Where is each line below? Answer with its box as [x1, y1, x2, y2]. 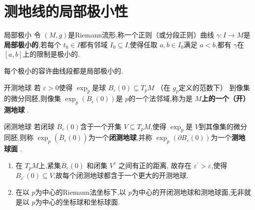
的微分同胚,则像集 [4, 93, 61, 104]
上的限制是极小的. [23, 49, 80, 59]
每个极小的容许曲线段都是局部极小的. [4, 65, 123, 75]
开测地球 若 [4, 82, 41, 92]
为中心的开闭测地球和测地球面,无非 [131, 186, 244, 197]
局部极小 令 [4, 30, 41, 40]
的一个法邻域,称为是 [128, 93, 192, 104]
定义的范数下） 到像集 [179, 82, 250, 92]
